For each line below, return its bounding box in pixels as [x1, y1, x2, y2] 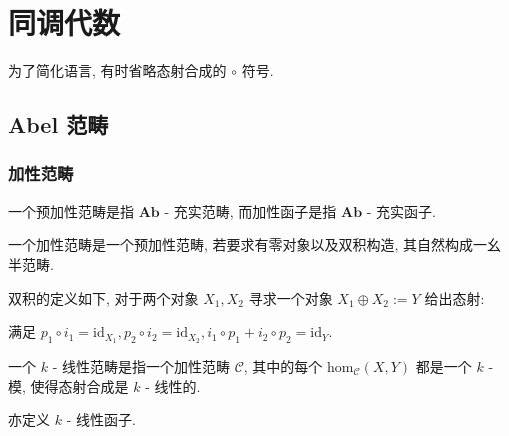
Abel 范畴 [8, 109, 109, 140]
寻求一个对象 [248, 287, 333, 308]
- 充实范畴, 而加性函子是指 [164, 200, 337, 221]
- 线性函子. [66, 409, 136, 430]
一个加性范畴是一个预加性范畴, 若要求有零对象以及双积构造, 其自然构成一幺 [8, 234, 502, 255]
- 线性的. [145, 375, 201, 396]
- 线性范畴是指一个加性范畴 [52, 355, 230, 376]
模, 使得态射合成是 [8, 375, 129, 396]
